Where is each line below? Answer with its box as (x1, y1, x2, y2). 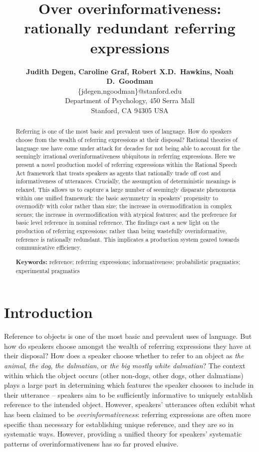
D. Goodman (106, 76, 153, 86)
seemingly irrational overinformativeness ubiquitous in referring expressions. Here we (15, 152, 236, 160)
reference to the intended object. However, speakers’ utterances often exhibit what (4, 399, 256, 410)
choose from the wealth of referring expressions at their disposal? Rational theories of (15, 135, 238, 144)
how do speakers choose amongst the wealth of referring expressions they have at (4, 340, 252, 351)
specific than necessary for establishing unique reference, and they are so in (4, 419, 234, 429)
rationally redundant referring (24, 17, 236, 38)
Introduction (4, 302, 93, 322)
